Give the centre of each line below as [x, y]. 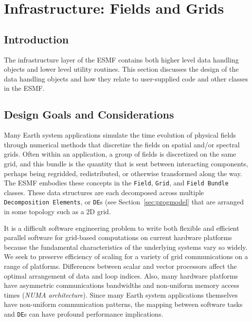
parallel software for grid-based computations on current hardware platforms [118, 237]
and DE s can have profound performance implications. [84, 313]
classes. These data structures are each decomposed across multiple [104, 192]
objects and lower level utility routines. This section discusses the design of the [121, 69]
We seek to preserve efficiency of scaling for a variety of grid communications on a [126, 256]
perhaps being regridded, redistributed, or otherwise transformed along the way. [123, 173]
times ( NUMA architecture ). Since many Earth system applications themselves [121, 294]
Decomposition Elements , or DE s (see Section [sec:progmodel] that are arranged [124, 202]
